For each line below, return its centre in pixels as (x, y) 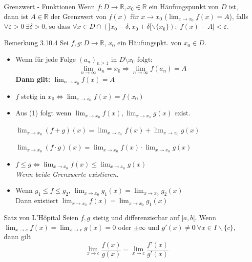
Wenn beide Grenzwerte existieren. (67, 174)
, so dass (58, 26)
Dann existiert (37, 200)
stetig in (33, 96)
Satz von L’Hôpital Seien (41, 217)
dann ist (16, 16)
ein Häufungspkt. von (149, 43)
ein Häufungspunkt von (184, 6)
